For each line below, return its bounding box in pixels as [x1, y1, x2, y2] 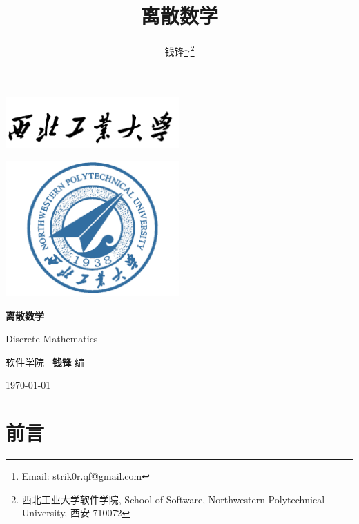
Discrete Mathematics [6, 331, 98, 346]
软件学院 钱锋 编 [6, 354, 85, 369]
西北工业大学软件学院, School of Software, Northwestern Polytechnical [21, 492, 325, 506]
